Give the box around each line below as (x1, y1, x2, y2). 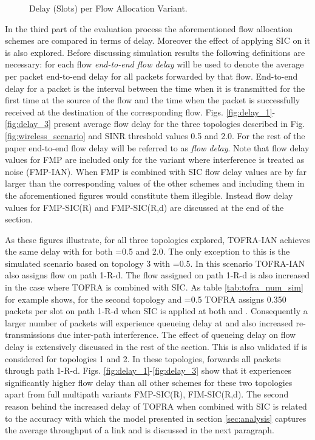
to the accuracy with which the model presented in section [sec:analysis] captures (5, 411, 307, 424)
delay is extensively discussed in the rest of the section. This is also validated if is (5, 340, 308, 353)
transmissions (5, 328, 55, 341)
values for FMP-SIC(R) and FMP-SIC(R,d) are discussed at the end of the (5, 201, 284, 213)
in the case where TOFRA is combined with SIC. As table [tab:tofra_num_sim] (5, 281, 303, 294)
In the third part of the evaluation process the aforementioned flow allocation (5, 22, 293, 35)
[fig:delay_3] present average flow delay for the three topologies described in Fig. (5, 117, 305, 130)
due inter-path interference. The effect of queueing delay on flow (57, 328, 296, 341)
